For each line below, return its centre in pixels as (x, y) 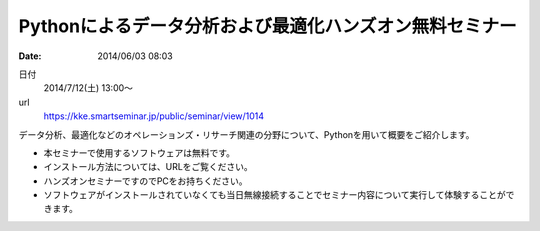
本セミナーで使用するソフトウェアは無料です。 (139, 152)
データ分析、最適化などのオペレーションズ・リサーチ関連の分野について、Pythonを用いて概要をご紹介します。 (246, 134)
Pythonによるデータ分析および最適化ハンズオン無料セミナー (267, 26)
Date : (30, 56)
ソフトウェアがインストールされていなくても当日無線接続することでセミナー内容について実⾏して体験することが (274, 195)
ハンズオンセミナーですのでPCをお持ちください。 (146, 181)
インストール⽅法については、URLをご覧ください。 (148, 167)
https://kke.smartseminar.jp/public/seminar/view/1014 (154, 116)
